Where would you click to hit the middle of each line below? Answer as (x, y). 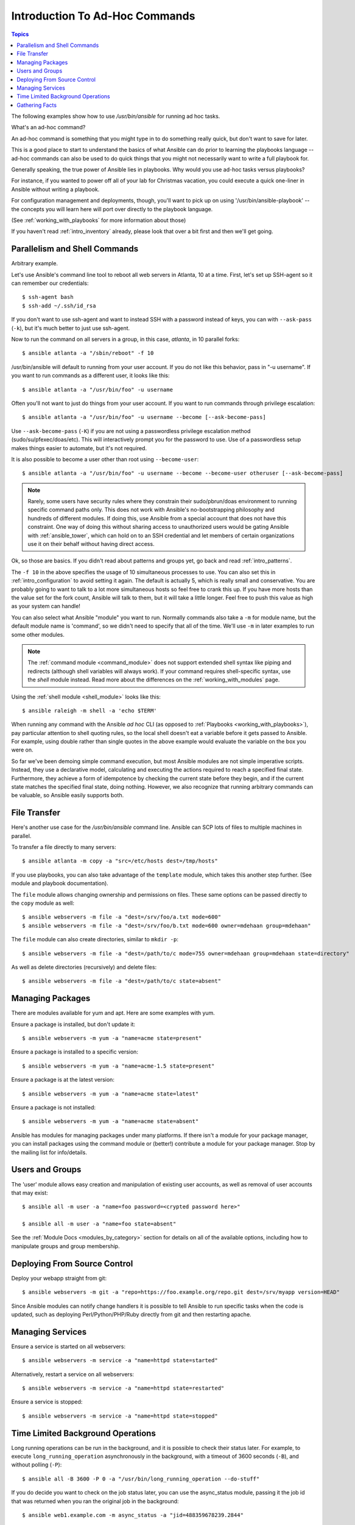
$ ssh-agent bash (48, 297)
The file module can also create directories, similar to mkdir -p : (95, 939)
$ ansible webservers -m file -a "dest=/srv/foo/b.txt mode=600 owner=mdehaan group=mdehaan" (167, 925)
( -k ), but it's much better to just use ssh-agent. (71, 328)
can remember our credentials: (50, 283)
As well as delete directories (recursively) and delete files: (84, 967)
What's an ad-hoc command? (48, 127)
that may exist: (30, 1193)
